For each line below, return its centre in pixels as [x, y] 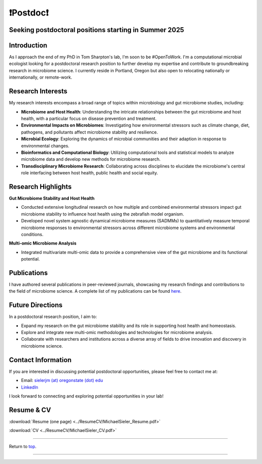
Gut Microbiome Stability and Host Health [52, 198]
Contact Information [40, 360]
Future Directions [36, 305]
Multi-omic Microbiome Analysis [43, 243]
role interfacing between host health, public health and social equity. [90, 173]
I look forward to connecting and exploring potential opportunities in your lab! [86, 396]
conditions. [32, 234]
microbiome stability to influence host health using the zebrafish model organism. [103, 214]
